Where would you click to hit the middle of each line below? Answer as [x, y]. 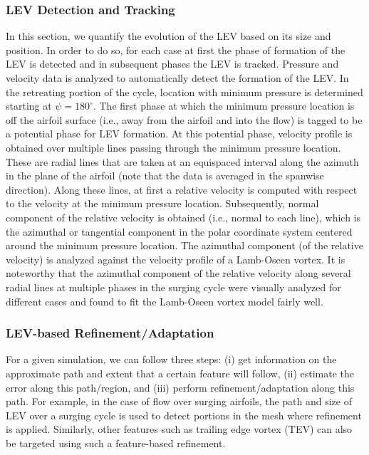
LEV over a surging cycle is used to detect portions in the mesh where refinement [184, 415]
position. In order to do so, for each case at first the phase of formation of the [176, 49]
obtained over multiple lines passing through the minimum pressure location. [173, 147]
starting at [29, 106]
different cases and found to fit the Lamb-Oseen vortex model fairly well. [165, 301]
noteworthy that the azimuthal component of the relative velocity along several [178, 273]
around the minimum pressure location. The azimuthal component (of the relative [184, 245]
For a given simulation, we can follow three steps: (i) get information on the [171, 359]
